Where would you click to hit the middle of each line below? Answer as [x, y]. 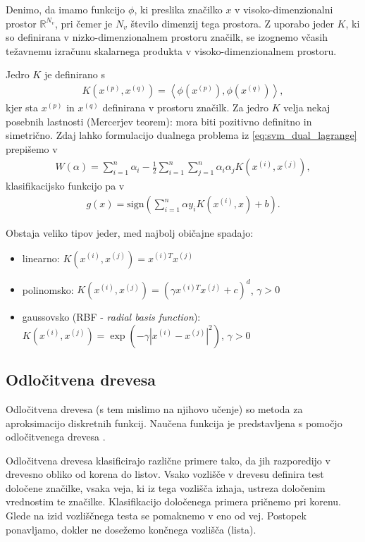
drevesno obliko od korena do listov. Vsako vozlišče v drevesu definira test [165, 474]
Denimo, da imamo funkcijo [66, 9]
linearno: [41, 258]
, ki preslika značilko [178, 9]
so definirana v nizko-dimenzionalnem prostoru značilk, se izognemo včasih [167, 37]
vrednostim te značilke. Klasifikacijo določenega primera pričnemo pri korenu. [174, 501]
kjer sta [22, 107]
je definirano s [74, 74]
